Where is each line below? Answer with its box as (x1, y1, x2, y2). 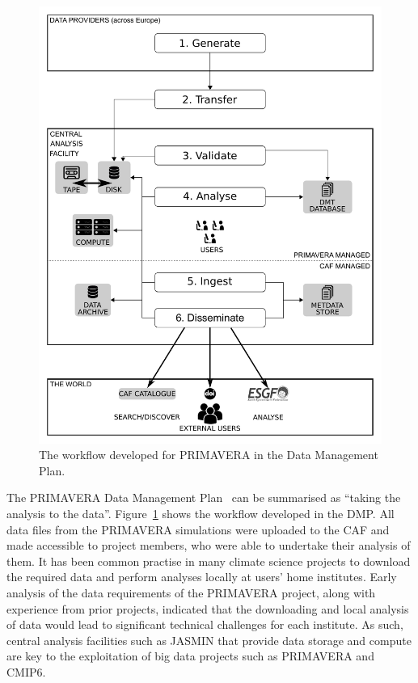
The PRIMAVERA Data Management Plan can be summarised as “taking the (6, 489, 401, 506)
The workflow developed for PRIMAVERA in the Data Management (39, 446, 378, 463)
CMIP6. (6, 664, 46, 680)
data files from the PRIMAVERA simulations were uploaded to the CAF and (6, 521, 390, 538)
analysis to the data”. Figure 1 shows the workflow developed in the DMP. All (6, 505, 395, 522)
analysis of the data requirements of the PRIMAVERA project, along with (6, 584, 376, 601)
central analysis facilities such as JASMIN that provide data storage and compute (6, 631, 412, 648)
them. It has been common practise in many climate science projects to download (6, 552, 411, 569)
